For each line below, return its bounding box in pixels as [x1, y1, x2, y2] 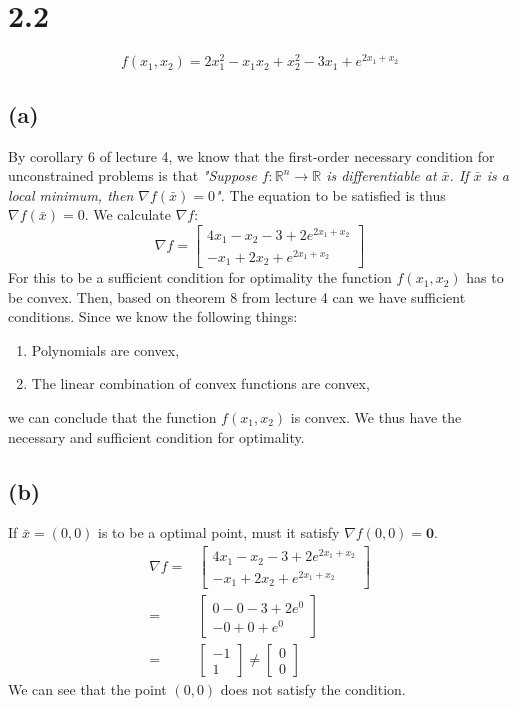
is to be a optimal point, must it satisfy [98, 522, 340, 543]
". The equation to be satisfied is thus [214, 184, 446, 205]
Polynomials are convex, [31, 339, 180, 360]
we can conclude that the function [8, 407, 217, 428]
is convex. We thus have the [290, 407, 462, 428]
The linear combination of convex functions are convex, [31, 373, 370, 394]
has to [466, 267, 504, 288]
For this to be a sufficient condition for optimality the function [8, 267, 392, 288]
